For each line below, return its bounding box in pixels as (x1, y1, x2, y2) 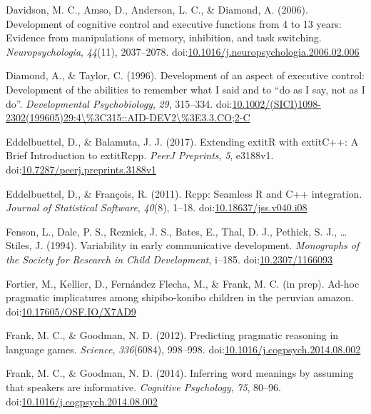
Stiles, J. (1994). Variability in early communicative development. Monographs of (6, 238, 360, 253)
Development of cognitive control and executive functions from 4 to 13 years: (6, 16, 342, 31)
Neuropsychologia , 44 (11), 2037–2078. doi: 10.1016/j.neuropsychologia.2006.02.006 (6, 44, 360, 59)
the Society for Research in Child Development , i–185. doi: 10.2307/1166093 (6, 251, 332, 266)
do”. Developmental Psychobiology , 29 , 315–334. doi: (6, 96, 233, 111)
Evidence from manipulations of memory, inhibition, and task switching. (6, 30, 322, 45)
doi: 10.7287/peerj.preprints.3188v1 (6, 161, 157, 176)
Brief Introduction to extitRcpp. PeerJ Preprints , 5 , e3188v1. (6, 148, 274, 163)
